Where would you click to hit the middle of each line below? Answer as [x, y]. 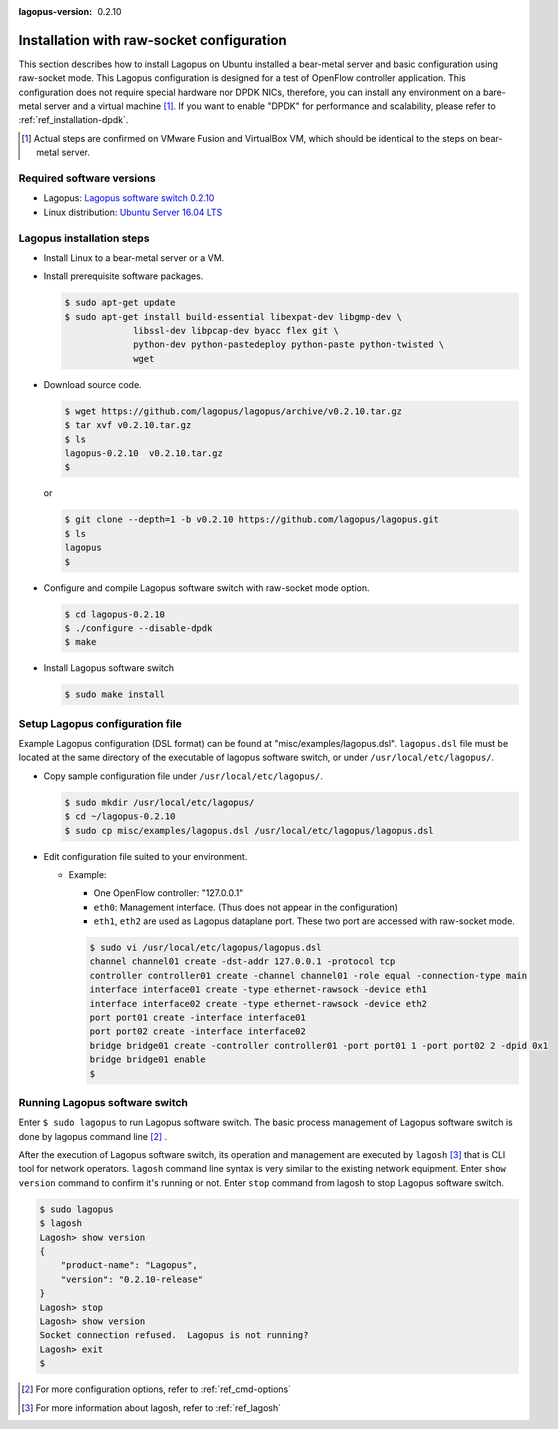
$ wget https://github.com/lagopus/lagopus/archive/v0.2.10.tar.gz [233, 411]
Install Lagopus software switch [109, 668]
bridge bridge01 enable [148, 1059]
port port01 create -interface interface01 [198, 1018]
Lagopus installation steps [84, 238]
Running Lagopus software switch [103, 1102]
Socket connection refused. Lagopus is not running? [174, 1335]
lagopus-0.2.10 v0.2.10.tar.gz [144, 453]
